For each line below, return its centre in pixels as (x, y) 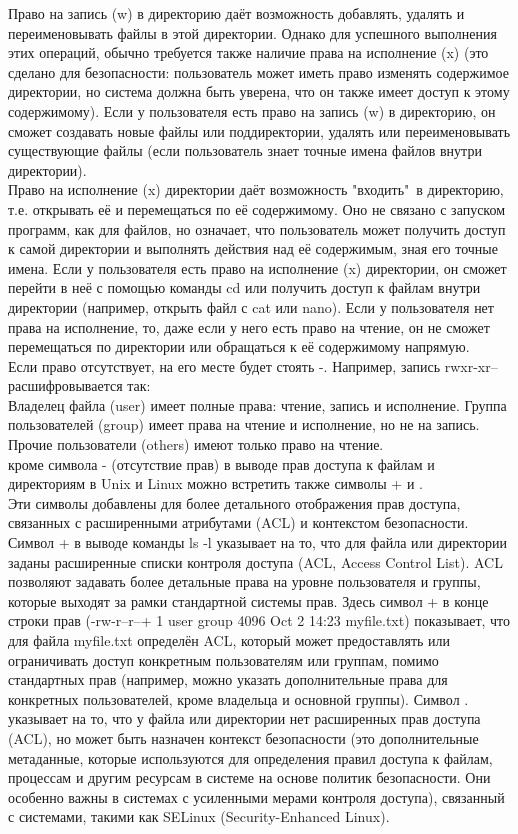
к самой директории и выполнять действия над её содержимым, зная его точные (253, 248)
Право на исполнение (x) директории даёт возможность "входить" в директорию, (256, 189)
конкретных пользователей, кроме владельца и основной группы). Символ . (238, 698)
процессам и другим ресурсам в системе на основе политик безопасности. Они (249, 777)
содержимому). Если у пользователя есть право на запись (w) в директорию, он (252, 110)
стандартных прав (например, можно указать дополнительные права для (228, 679)
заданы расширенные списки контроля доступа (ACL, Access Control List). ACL (255, 561)
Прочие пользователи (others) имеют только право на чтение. (196, 444)
